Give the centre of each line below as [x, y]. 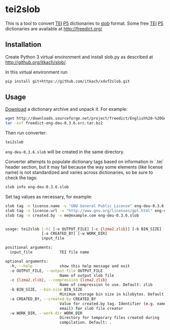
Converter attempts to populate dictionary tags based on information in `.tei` [84, 162]
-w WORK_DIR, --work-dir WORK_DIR [46, 313]
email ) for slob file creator [91, 308]
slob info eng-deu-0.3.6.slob [37, 187]
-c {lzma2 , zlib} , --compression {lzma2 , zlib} [59, 280]
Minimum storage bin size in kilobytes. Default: [113, 295]
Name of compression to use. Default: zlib [106, 285]
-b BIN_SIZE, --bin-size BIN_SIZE [46, 290]
